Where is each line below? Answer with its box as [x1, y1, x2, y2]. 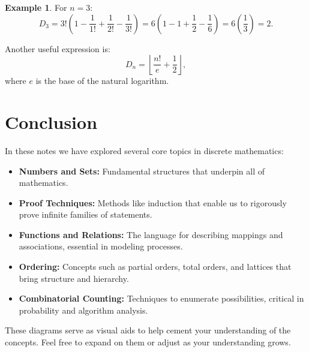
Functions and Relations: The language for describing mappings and [19, 228, 283, 240]
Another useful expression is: [5, 42, 110, 55]
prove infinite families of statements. [19, 208, 152, 221]
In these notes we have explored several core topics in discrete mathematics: [5, 144, 284, 157]
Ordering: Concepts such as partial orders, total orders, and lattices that [19, 260, 292, 273]
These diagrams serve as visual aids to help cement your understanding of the [5, 324, 291, 336]
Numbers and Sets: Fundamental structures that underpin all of [19, 164, 265, 177]
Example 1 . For [5, 1, 67, 13]
